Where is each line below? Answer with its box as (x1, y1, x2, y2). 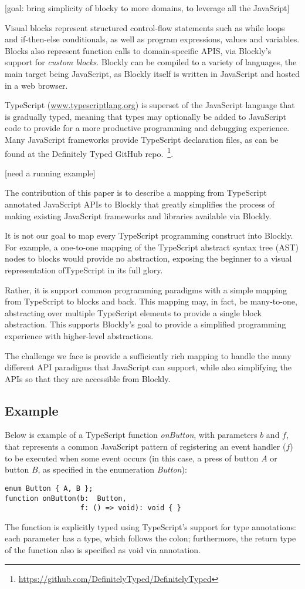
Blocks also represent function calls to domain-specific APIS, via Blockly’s (5, 44, 272, 56)
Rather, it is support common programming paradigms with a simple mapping (5, 283, 287, 296)
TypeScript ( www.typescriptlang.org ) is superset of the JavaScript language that (5, 99, 295, 111)
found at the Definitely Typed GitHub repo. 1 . (5, 145, 174, 159)
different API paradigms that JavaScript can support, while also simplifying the (5, 361, 292, 373)
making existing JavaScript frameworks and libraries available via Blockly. (5, 209, 272, 222)
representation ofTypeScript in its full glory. (5, 263, 163, 276)
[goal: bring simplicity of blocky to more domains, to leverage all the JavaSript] (5, 2, 290, 14)
